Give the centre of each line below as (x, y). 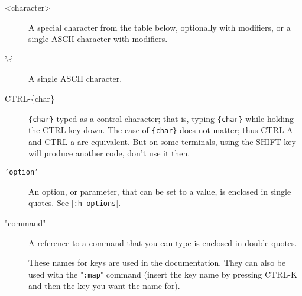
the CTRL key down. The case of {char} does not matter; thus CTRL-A (161, 130)
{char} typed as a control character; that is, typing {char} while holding (161, 118)
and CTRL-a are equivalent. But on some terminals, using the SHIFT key (162, 141)
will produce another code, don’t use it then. (109, 153)
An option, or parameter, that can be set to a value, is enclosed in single (160, 191)
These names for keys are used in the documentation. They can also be (157, 263)
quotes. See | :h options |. (75, 203)
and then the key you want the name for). (104, 286)
